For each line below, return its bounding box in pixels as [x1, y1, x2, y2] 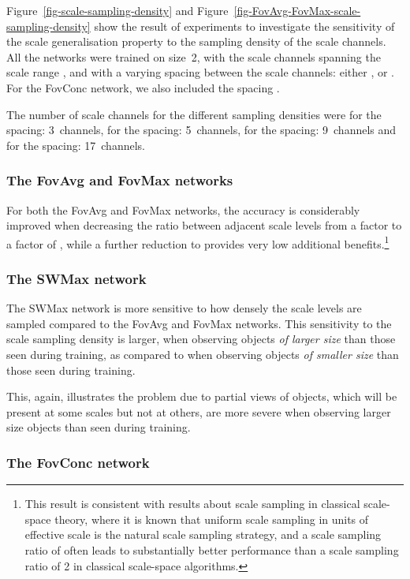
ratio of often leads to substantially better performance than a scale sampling [24, 541, 399, 558]
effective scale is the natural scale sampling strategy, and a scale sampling [24, 526, 382, 543]
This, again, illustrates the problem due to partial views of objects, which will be [6, 388, 397, 405]
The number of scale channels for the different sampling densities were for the [6, 106, 382, 122]
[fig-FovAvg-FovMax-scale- [233, 2, 361, 18]
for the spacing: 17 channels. [6, 136, 145, 153]
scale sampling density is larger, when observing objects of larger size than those [6, 331, 396, 347]
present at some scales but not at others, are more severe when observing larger [6, 403, 391, 420]
